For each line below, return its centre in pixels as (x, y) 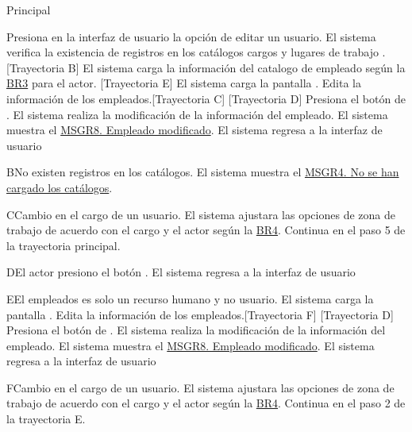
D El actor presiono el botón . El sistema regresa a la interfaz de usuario (181, 272)
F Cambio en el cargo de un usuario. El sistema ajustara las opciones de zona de (200, 387)
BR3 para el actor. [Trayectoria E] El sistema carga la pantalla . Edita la (184, 83)
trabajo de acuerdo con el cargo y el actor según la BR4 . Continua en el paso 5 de (206, 230)
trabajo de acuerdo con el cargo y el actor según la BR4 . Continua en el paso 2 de (206, 403)
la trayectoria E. (46, 419)
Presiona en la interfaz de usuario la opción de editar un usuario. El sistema (191, 36)
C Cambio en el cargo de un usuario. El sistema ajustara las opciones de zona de (201, 214)
